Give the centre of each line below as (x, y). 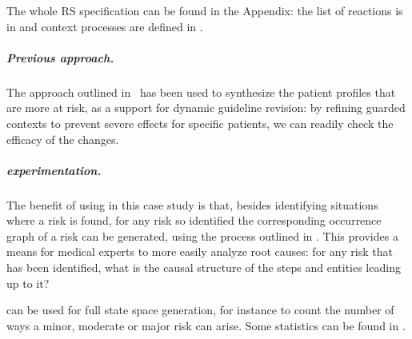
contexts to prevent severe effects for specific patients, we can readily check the (200, 123)
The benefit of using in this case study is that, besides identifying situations (192, 204)
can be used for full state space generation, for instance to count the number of (200, 310)
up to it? (28, 283)
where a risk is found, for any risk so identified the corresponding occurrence (194, 220)
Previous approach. (60, 57)
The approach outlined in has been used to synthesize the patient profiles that (201, 92)
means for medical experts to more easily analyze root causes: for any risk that (200, 251)
